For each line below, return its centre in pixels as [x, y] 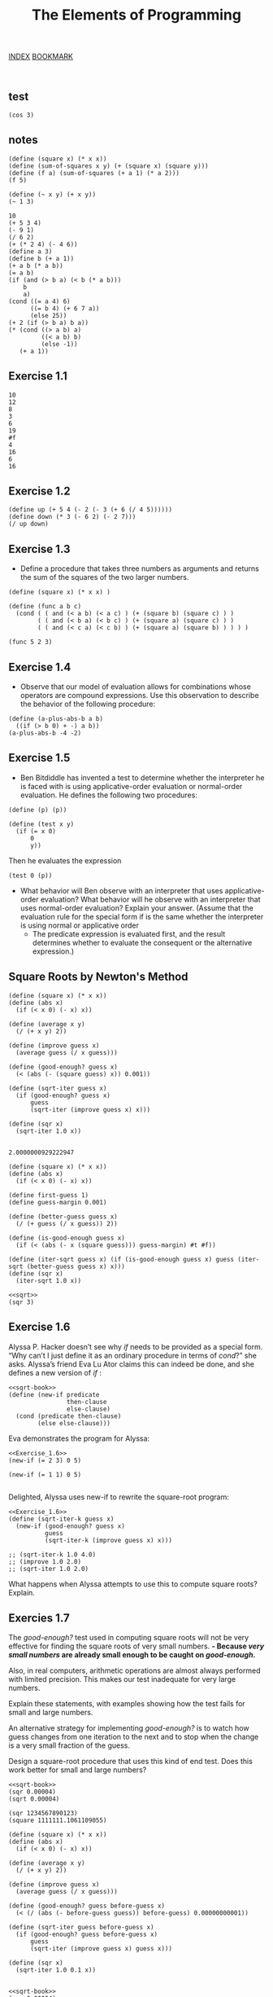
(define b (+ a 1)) [41, 258]
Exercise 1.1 [38, 376]
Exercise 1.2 [39, 492]
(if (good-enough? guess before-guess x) [87, 1935]
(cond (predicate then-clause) [69, 1416]
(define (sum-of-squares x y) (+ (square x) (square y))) [108, 166]
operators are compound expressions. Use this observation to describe [139, 696]
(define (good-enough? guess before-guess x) [87, 1906]
